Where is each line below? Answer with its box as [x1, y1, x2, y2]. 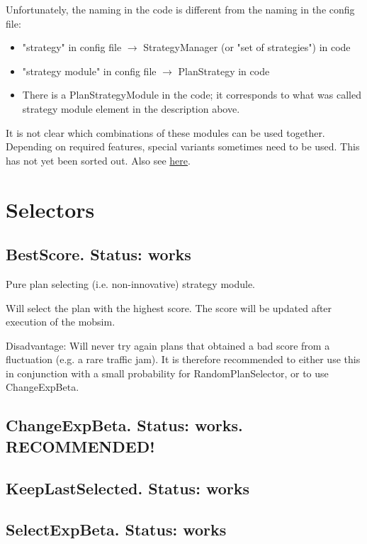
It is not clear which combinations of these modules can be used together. [6, 125, 325, 140]
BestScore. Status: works [6, 243, 191, 265]
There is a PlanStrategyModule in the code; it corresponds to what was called [22, 87, 362, 102]
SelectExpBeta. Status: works [6, 518, 227, 540]
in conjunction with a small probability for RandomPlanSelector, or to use [6, 365, 329, 380]
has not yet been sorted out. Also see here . [6, 152, 191, 167]
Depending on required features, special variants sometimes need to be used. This [6, 139, 360, 154]
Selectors [6, 194, 95, 223]
